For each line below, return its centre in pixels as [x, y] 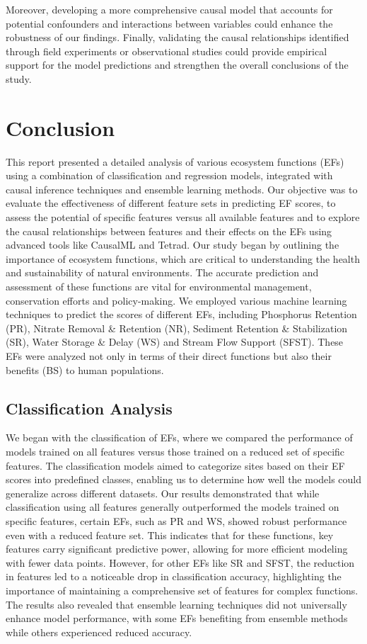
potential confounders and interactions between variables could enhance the [169, 23]
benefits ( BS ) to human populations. [85, 369]
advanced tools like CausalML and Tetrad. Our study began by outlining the [173, 245]
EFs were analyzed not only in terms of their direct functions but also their [169, 356]
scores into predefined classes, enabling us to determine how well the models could [184, 479]
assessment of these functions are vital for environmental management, [159, 287]
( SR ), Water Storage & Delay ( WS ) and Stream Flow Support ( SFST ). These [175, 342]
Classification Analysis [89, 408]
